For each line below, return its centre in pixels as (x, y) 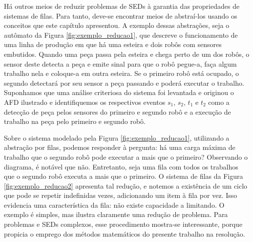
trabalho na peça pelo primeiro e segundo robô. (75, 121)
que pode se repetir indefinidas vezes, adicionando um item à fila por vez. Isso (121, 195)
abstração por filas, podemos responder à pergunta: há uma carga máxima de (120, 147)
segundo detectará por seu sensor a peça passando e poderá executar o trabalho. (124, 83)
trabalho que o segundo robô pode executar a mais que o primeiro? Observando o (126, 157)
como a (219, 102)
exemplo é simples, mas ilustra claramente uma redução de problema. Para (116, 214)
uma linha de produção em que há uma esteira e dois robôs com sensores (113, 44)
